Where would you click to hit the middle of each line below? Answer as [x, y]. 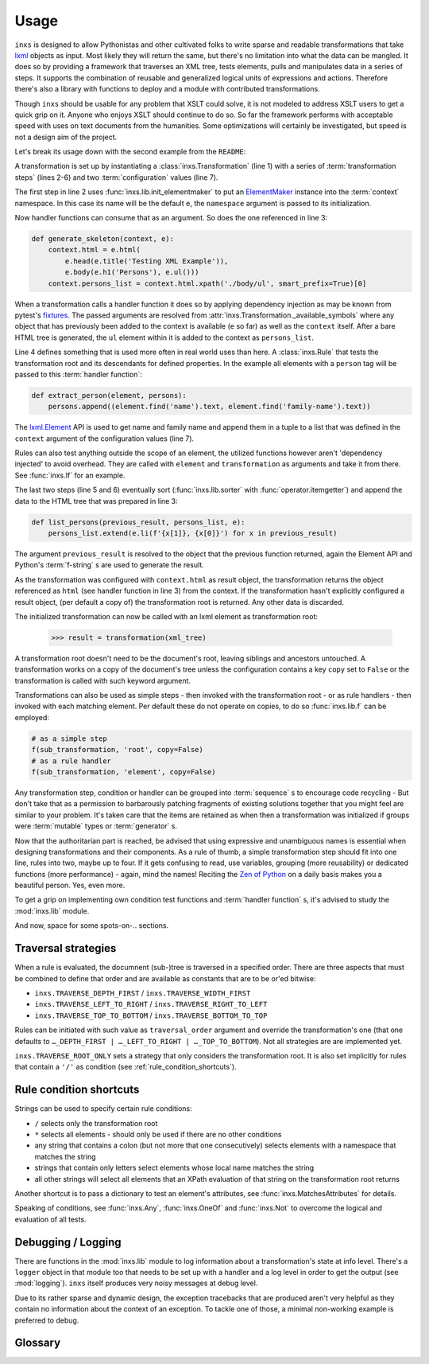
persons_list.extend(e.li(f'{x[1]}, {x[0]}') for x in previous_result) [193, 533]
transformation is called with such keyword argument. [102, 680]
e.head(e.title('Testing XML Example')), [147, 261]
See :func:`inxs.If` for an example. [70, 475]
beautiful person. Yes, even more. [70, 885]
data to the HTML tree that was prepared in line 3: [96, 501]
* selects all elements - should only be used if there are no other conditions [158, 1134]
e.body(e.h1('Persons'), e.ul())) [132, 272]
